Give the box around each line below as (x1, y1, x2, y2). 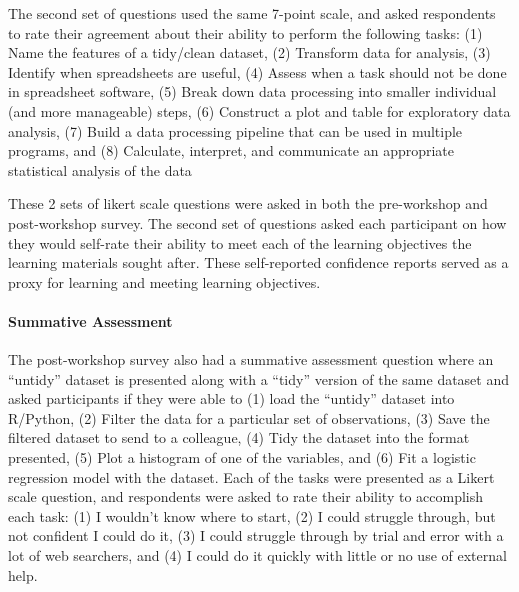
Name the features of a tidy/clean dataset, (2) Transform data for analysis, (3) (8, 42, 491, 63)
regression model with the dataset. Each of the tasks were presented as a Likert (8, 466, 495, 487)
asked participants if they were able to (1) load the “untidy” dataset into (8, 388, 455, 409)
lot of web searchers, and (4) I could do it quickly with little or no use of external (8, 545, 507, 566)
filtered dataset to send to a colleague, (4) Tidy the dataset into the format (8, 427, 470, 448)
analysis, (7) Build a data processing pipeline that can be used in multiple (8, 120, 463, 141)
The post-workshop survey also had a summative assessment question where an (8, 349, 494, 370)
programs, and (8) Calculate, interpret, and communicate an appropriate (8, 140, 455, 161)
